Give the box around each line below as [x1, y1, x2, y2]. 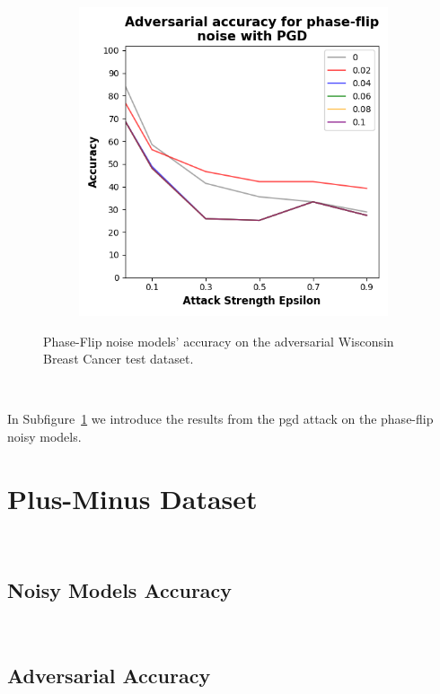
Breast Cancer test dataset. [43, 349, 194, 368]
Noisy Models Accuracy [7, 575, 233, 603]
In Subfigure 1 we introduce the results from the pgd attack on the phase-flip [7, 409, 434, 428]
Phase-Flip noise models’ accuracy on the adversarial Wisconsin [43, 331, 394, 350]
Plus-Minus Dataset [7, 479, 258, 516]
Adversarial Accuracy [7, 662, 211, 690]
